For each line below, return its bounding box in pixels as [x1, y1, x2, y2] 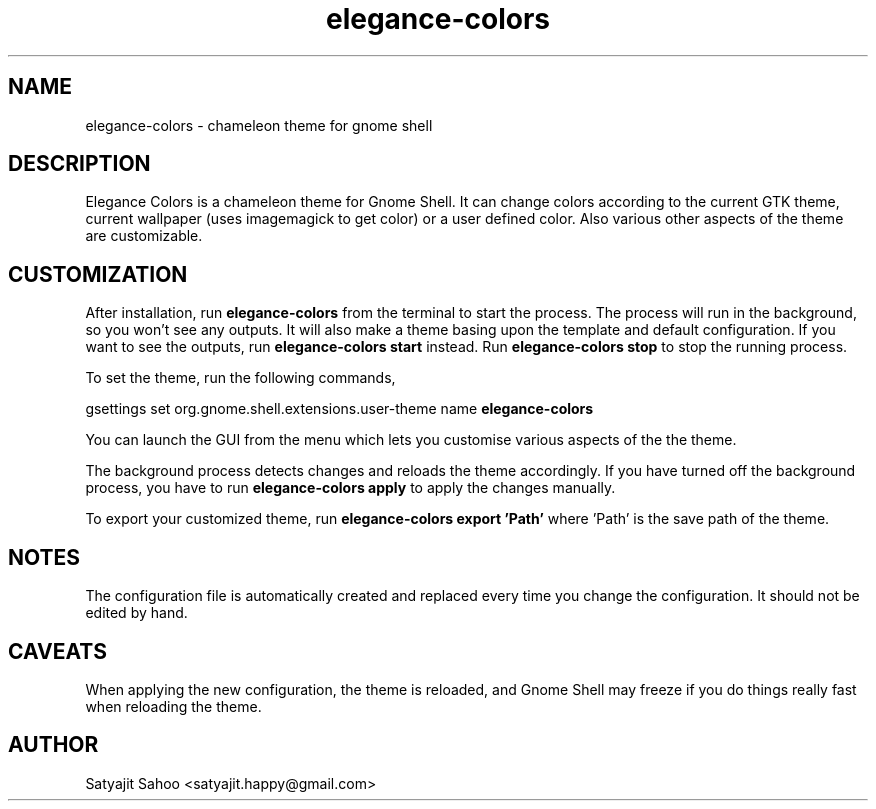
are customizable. [85, 227, 203, 245]
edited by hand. [85, 604, 188, 622]
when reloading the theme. [85, 697, 262, 715]
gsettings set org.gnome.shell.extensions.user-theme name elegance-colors [85, 400, 594, 418]
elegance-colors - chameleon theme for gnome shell [85, 116, 433, 134]
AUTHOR [8, 732, 99, 758]
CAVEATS [8, 638, 107, 664]
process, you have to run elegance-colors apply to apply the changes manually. [85, 479, 616, 497]
